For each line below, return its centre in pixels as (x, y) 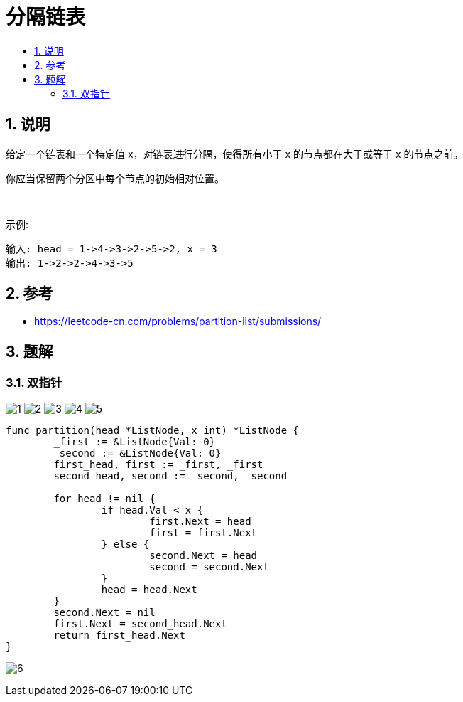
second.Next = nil (104, 612)
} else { (125, 544)
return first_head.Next (119, 635)
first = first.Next (203, 532)
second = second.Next (209, 567)
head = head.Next (149, 589)
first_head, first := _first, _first (158, 464)
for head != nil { (104, 498)
